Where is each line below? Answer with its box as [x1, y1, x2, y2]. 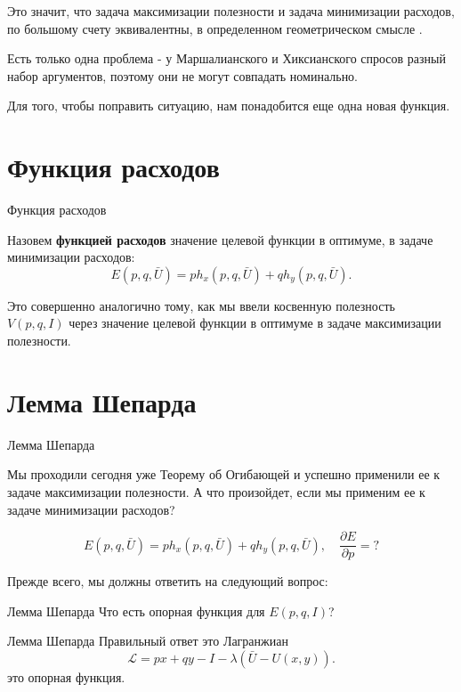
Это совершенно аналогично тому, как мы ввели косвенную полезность [7, 296, 395, 314]
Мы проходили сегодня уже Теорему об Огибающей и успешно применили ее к [7, 465, 441, 484]
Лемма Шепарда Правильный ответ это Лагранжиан [7, 631, 288, 650]
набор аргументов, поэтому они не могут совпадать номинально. [7, 66, 359, 85]
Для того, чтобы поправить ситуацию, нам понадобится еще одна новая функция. [7, 96, 450, 115]
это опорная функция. [7, 668, 125, 686]
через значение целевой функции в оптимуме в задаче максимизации [69, 313, 441, 332]
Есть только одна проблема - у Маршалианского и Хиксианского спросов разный [7, 49, 446, 68]
